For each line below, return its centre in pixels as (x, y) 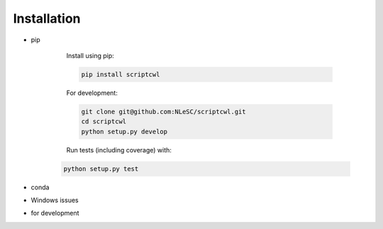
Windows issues (55, 200)
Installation (47, 18)
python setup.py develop (124, 132)
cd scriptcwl (104, 122)
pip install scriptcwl (121, 74)
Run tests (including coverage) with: (119, 150)
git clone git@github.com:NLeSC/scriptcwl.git (163, 111)
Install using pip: (90, 55)
